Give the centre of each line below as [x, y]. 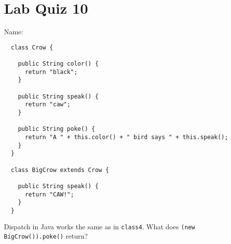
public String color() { [58, 64]
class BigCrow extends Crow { [60, 170]
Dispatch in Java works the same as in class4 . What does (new [100, 226]
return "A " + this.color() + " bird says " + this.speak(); [127, 137]
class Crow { [32, 47]
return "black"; [51, 72]
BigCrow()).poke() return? [46, 236]
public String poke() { [57, 129]
